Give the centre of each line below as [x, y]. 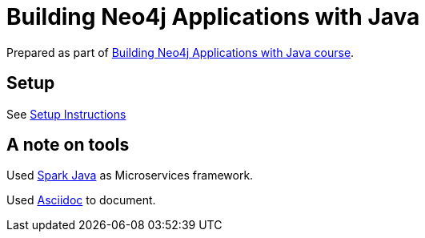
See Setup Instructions [66, 114]
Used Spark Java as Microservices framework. [130, 175]
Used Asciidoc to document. [81, 200]
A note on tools [68, 145]
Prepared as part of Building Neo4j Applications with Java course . [180, 52]
